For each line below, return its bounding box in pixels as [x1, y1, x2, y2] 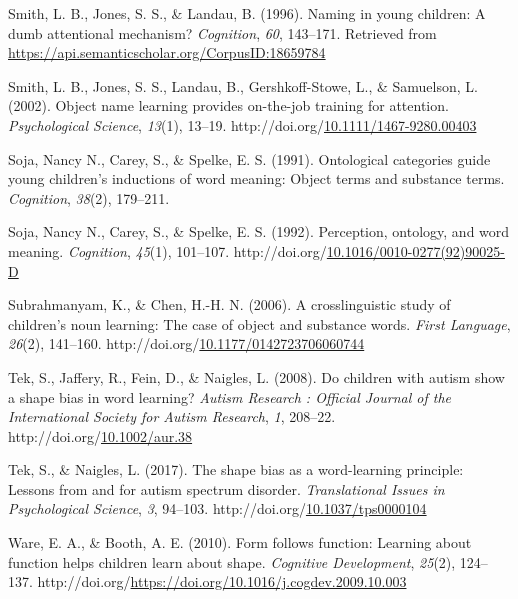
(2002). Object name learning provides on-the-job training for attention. [8, 95, 449, 116]
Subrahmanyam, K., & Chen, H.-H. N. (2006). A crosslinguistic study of [8, 294, 451, 315]
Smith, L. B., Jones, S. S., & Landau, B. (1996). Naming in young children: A [8, 3, 486, 23]
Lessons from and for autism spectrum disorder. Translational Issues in [8, 478, 445, 499]
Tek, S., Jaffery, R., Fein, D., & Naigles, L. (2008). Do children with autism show [8, 366, 505, 387]
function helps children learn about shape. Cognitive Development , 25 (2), [8, 551, 456, 572]
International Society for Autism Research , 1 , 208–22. [8, 406, 336, 427]
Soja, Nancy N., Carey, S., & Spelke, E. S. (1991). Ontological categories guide [8, 148, 491, 169]
